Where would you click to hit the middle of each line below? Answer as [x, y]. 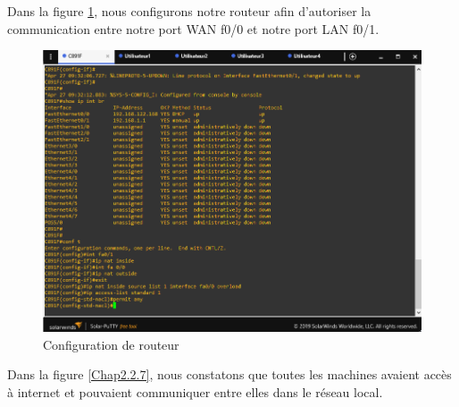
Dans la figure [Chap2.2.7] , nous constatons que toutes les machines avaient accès [229, 374]
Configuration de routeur [111, 344]
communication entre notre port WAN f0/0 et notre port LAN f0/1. [193, 28]
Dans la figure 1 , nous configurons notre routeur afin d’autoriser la [189, 11]
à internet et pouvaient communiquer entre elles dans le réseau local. [195, 391]
